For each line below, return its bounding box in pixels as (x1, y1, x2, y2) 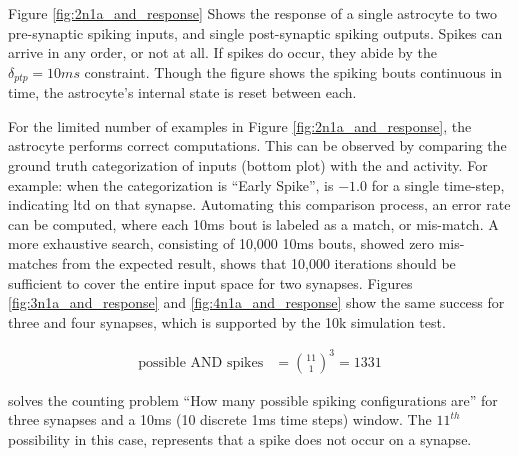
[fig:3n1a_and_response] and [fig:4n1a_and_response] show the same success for (8, 292, 505, 313)
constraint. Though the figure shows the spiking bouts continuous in (84, 61, 503, 82)
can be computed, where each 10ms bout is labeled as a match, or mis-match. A (8, 213, 499, 234)
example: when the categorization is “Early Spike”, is (8, 174, 334, 195)
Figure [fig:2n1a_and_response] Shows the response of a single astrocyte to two (8, 3, 497, 23)
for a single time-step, (371, 174, 505, 195)
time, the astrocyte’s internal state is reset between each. (8, 82, 357, 103)
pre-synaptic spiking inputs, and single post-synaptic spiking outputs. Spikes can (8, 22, 503, 43)
